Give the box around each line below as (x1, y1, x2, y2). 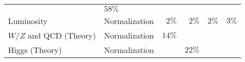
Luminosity (8, 15, 48, 26)
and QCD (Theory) (28, 29, 96, 41)
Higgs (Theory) (8, 44, 62, 55)
